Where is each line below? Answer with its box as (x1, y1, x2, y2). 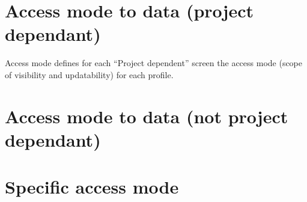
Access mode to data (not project (5, 103, 288, 128)
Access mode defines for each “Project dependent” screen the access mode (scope (5, 57, 303, 69)
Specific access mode (5, 174, 179, 199)
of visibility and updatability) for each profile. (5, 68, 174, 81)
